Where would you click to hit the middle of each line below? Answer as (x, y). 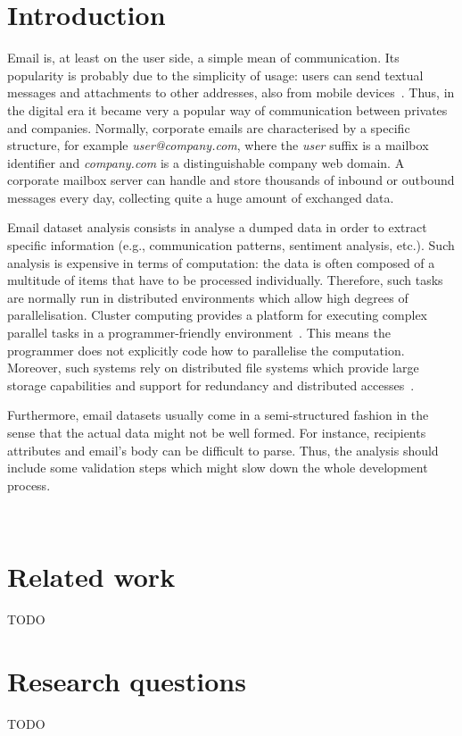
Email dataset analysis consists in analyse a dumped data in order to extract (217, 227)
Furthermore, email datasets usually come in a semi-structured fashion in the (218, 415)
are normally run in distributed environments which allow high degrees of (208, 297)
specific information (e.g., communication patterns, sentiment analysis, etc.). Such (231, 245)
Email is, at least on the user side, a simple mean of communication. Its (203, 58)
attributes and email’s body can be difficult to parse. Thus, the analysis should (223, 450)
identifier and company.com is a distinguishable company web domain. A (206, 162)
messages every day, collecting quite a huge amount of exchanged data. (201, 197)
